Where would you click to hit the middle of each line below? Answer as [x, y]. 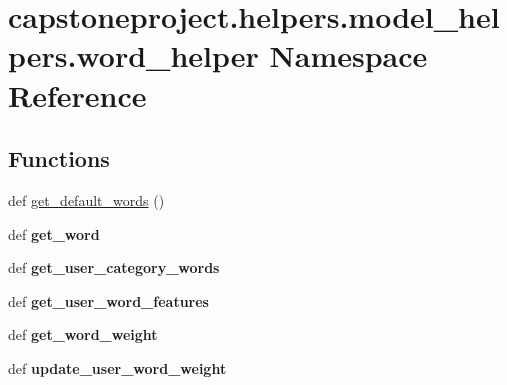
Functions [59, 158]
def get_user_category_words [114, 267]
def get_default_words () [86, 199]
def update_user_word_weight [117, 367]
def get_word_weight [83, 334]
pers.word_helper [133, 55]
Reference [77, 94]
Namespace [348, 55]
